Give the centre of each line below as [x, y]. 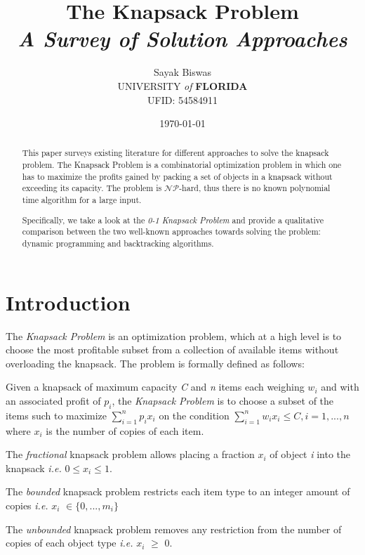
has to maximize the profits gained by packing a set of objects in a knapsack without [177, 176]
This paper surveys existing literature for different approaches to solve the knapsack [175, 153]
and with [340, 387]
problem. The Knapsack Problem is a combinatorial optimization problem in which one [182, 165]
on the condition [194, 415]
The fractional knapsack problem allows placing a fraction [130, 454]
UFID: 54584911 [182, 99]
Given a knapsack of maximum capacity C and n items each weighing [155, 387]
